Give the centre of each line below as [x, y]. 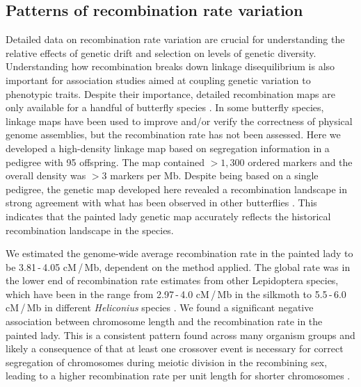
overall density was [46, 175]
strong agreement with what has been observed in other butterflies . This [161, 203]
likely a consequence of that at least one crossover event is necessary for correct [175, 348]
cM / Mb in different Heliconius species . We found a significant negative [160, 307]
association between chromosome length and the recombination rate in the [164, 321]
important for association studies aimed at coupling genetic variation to [158, 80]
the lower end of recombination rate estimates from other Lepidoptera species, [172, 280]
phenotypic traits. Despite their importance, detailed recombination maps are [170, 93]
